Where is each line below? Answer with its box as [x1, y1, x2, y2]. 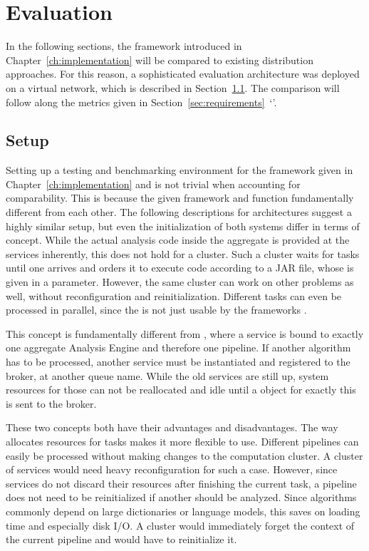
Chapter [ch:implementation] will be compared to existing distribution [6, 52, 313, 67]
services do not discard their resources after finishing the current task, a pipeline [6, 475, 357, 490]
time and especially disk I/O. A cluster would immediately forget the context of [6, 517, 355, 532]
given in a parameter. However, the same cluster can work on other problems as [6, 274, 354, 289]
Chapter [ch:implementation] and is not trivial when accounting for [6, 176, 301, 191]
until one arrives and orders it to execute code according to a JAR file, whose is [6, 260, 354, 275]
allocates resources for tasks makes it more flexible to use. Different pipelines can [6, 433, 359, 448]
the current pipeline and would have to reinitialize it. [6, 532, 237, 547]
